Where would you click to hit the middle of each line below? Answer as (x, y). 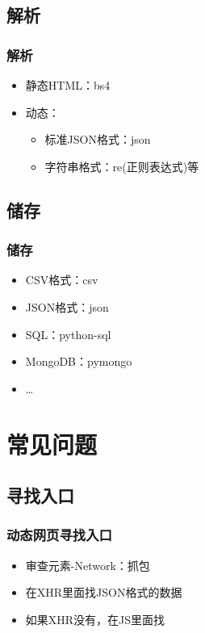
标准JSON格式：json (98, 139)
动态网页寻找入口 (59, 535)
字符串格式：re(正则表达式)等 (122, 166)
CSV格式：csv (62, 280)
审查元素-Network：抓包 (88, 565)
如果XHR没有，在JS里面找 (95, 619)
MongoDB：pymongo (79, 361)
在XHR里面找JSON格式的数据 (104, 592)
